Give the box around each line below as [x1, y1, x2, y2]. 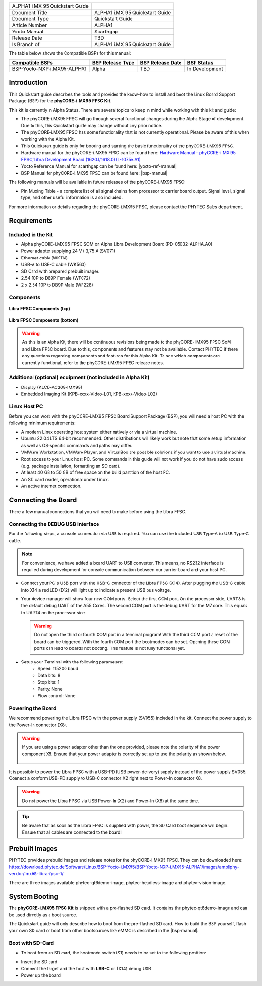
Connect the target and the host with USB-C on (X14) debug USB [21, 966, 151, 971]
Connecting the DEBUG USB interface [9, 520, 99, 527]
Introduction [9, 78, 48, 87]
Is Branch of [12, 41, 40, 48]
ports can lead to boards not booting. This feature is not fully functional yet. [34, 646, 185, 651]
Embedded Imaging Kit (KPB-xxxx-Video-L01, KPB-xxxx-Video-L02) [21, 391, 157, 397]
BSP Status [187, 59, 213, 66]
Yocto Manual [12, 28, 44, 35]
